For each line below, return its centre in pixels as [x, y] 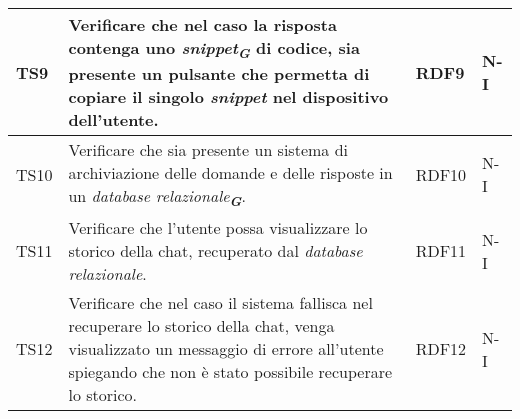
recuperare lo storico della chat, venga [201, 326]
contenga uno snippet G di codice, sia [214, 49]
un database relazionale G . [157, 197]
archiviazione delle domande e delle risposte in [230, 173]
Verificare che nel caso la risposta [202, 24]
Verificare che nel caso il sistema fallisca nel [220, 303]
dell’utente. [113, 120]
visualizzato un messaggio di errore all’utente [226, 349]
